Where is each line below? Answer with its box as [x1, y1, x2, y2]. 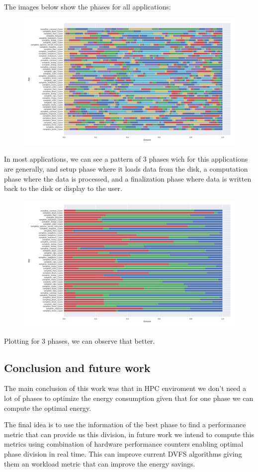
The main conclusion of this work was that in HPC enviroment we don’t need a [4, 383, 246, 393]
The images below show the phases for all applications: [4, 1, 171, 11]
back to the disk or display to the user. [4, 183, 122, 193]
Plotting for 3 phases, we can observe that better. [4, 335, 155, 346]
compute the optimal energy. [4, 402, 91, 413]
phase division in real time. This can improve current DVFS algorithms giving [4, 448, 242, 459]
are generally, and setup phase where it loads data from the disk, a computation [4, 164, 248, 174]
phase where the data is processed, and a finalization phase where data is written [4, 173, 252, 184]
